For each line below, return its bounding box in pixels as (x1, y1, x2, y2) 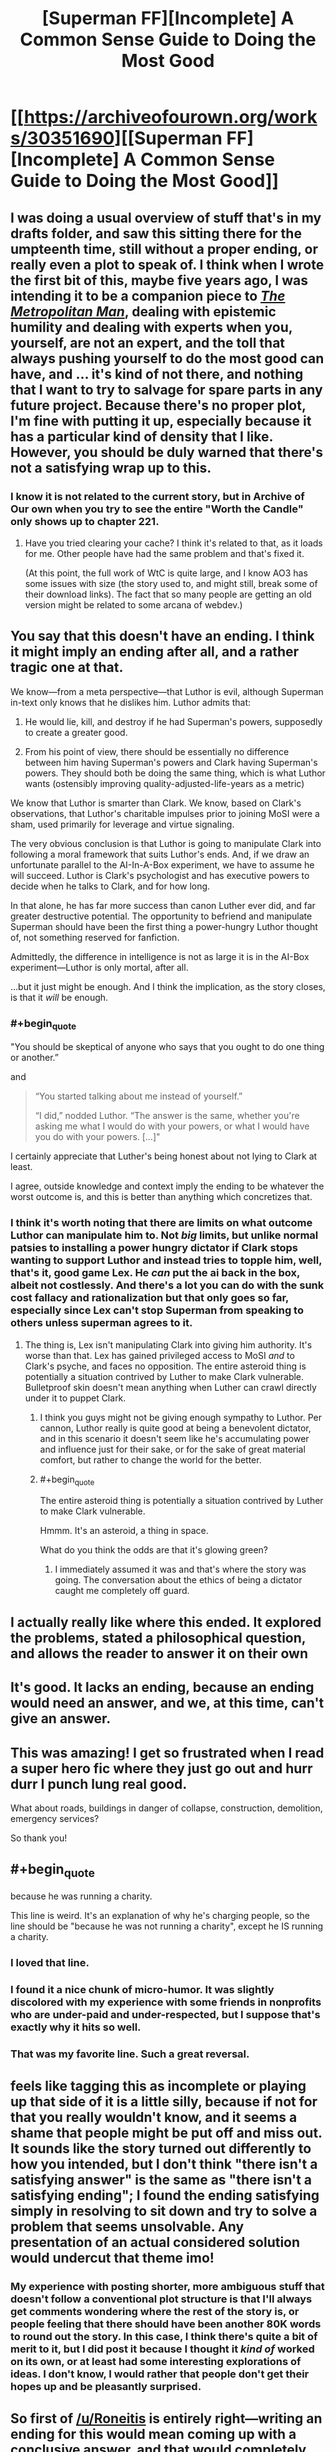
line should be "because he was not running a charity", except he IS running (10, 1920, 324, 1932)
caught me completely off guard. (54, 1585, 190, 1597)
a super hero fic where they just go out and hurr (10, 1760, 313, 1777)
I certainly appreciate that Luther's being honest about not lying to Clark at (10, 1150, 318, 1162)
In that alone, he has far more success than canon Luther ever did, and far (10, 899, 316, 911)
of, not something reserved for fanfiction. (10, 931, 180, 943)
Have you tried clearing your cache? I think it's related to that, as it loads (24, 537, 323, 549)
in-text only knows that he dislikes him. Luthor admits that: (10, 696, 251, 708)
